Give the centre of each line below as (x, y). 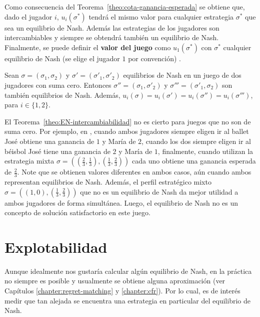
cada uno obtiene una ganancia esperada (194, 161)
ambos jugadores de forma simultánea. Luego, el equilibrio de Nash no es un (121, 202)
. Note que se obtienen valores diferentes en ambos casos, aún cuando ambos (134, 172)
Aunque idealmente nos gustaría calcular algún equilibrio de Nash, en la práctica (128, 271)
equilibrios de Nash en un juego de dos (182, 75)
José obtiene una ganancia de (49, 141)
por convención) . (155, 58)
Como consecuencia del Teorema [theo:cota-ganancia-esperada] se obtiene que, (125, 7)
